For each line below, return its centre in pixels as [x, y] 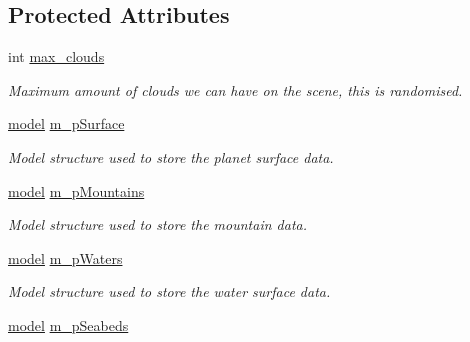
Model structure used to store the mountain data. [157, 224]
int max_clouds [56, 56]
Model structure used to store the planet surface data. [171, 156]
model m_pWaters [65, 257]
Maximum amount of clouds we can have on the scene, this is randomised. [235, 89]
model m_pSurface [66, 123]
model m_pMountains [76, 190]
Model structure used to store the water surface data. [169, 291]
